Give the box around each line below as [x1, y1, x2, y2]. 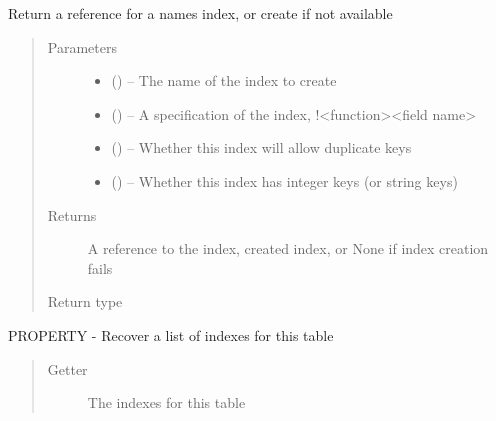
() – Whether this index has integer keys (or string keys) [111, 170, 458, 191]
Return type [47, 291, 123, 312]
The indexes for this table [87, 392, 246, 413]
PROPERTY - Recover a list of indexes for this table [8, 324, 334, 345]
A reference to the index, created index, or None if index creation [87, 238, 489, 259]
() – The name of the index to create [111, 70, 337, 91]
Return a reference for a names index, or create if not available [8, 3, 393, 23]
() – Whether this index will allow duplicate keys [111, 137, 412, 158]
